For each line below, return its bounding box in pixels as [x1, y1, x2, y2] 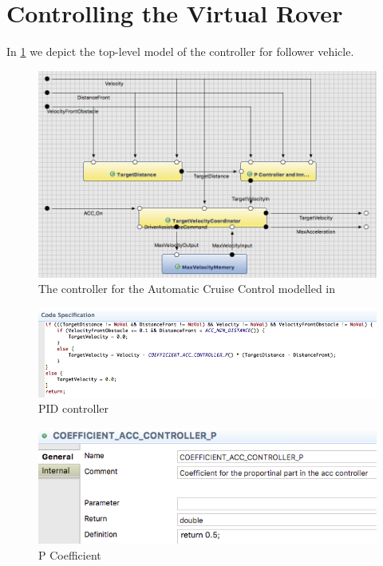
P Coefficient [38, 546, 101, 563]
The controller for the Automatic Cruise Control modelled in [38, 280, 336, 297]
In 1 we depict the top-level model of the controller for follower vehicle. [6, 43, 354, 60]
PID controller [38, 400, 109, 417]
